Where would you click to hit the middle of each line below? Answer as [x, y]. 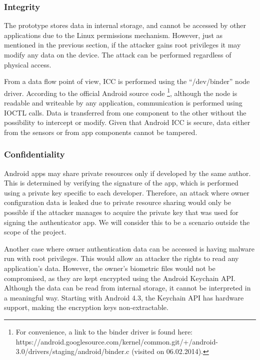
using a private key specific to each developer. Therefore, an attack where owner [127, 192]
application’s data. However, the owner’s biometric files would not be [110, 268]
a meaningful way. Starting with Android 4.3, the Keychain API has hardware [124, 297]
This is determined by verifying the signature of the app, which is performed [121, 183]
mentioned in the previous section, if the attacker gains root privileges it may [122, 45]
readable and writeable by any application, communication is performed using [123, 103]
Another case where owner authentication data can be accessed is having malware [129, 248]
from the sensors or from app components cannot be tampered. [101, 132]
